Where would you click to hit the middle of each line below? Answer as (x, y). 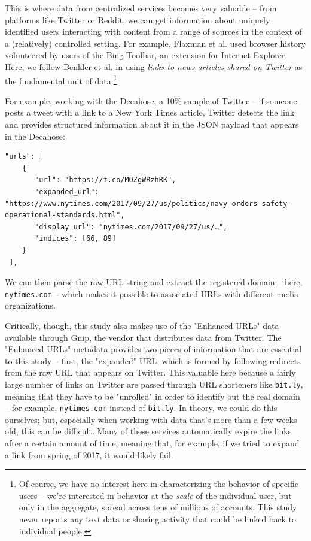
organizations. (30, 305)
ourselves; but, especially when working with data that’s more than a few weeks (151, 419)
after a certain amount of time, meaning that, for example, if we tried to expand (152, 443)
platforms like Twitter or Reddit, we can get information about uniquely (138, 19)
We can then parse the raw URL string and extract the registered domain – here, (154, 282)
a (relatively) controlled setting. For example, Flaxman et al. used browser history (155, 43)
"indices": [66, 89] (76, 239)
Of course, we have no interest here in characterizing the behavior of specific (158, 484)
